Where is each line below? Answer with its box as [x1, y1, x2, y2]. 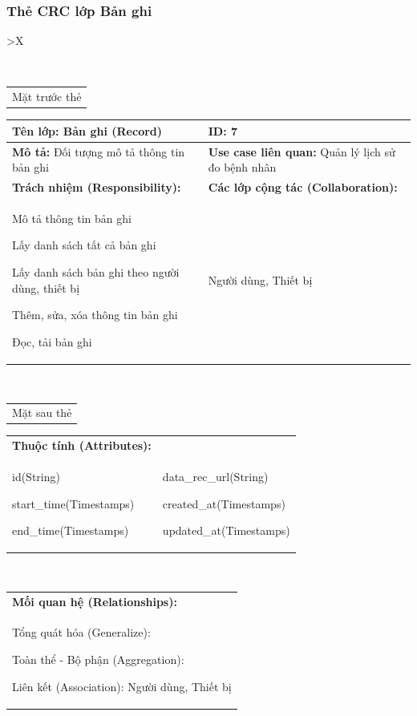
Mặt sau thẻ [12, 404, 72, 421]
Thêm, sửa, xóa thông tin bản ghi [12, 306, 178, 323]
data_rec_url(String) [162, 467, 269, 484]
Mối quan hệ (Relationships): [12, 593, 177, 609]
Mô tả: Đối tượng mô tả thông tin [12, 143, 185, 160]
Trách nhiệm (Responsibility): [12, 179, 181, 196]
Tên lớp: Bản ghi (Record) [12, 122, 163, 139]
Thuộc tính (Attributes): [12, 437, 152, 454]
